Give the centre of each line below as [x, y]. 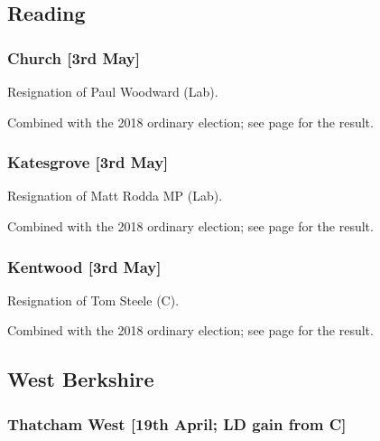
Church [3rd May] [74, 57]
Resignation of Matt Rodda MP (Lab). [115, 196]
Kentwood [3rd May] [84, 266]
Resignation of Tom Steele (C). [93, 300]
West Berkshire [81, 379]
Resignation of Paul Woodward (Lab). [113, 91]
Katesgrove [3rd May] [88, 162]
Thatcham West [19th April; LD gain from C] [177, 423]
